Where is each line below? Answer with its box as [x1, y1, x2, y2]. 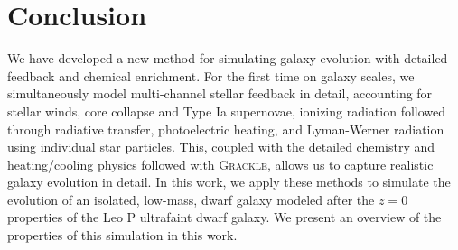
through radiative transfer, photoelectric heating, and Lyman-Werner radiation [7, 119, 444, 138]
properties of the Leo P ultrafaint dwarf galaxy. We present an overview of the [7, 208, 442, 227]
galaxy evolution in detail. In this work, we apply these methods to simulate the [7, 172, 451, 191]
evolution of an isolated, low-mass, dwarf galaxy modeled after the [7, 190, 375, 208]
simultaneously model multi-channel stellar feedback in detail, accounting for [7, 84, 433, 103]
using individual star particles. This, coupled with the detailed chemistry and [7, 137, 435, 156]
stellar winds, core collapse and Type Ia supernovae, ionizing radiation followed [7, 101, 446, 120]
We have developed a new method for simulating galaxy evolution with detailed [7, 49, 448, 68]
